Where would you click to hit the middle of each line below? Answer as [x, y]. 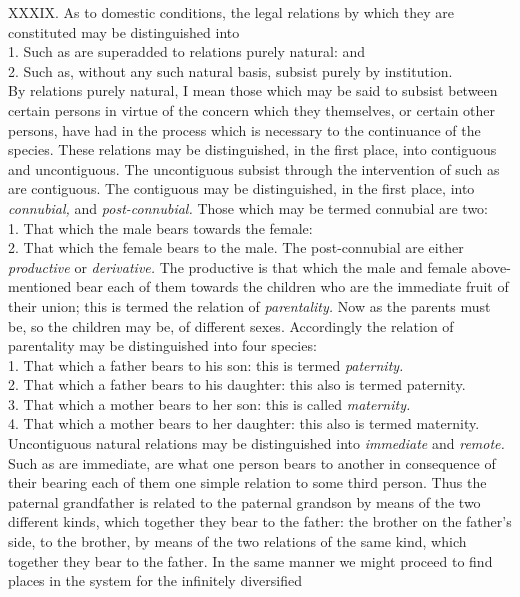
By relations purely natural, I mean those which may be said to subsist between [253, 90]
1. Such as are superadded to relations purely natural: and [187, 51]
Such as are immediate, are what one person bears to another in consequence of [252, 462]
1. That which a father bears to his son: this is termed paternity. [206, 364]
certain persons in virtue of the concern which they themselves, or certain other [252, 109]
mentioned [40, 286]
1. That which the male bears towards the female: [160, 227]
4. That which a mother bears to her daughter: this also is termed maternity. [244, 423]
